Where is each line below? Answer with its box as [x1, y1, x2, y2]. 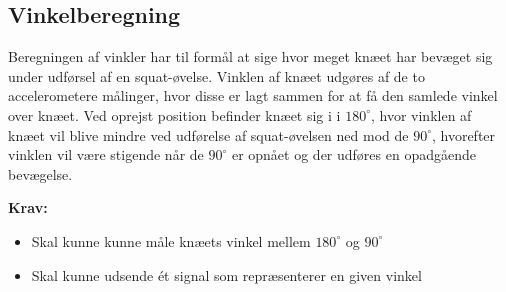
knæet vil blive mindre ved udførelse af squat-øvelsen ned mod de [8, 124, 409, 145]
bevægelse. [8, 163, 73, 184]
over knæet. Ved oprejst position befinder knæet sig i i [8, 104, 341, 125]
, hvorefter [431, 124, 496, 145]
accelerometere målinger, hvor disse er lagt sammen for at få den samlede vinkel [8, 85, 498, 106]
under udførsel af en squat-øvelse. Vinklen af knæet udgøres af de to [8, 65, 425, 86]
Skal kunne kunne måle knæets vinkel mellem [31, 230, 311, 251]
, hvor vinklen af [370, 104, 472, 125]
